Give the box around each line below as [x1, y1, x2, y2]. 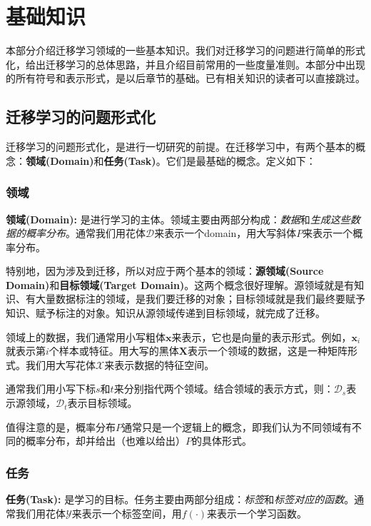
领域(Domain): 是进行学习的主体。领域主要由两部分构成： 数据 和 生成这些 [6, 211, 350, 226]
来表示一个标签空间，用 [71, 505, 182, 520]
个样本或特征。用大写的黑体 [49, 343, 179, 358]
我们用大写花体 [25, 357, 96, 372]
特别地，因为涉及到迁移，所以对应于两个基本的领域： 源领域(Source [6, 263, 324, 278]
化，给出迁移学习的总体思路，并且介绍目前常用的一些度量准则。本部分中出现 [6, 56, 365, 71]
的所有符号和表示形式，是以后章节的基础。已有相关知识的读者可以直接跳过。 [6, 71, 365, 86]
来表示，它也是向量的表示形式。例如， [171, 329, 352, 344]
